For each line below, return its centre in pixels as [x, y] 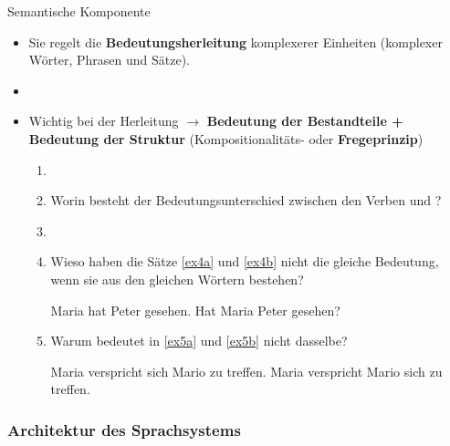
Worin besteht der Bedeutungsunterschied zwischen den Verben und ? [246, 200]
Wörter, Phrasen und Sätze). [109, 60]
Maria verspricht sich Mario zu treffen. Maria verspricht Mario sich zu [246, 371]
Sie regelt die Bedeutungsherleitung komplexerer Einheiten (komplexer [235, 41]
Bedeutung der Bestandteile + [305, 121]
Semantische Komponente [79, 11]
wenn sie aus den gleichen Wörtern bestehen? [177, 279]
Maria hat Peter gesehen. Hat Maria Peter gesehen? [195, 310]
